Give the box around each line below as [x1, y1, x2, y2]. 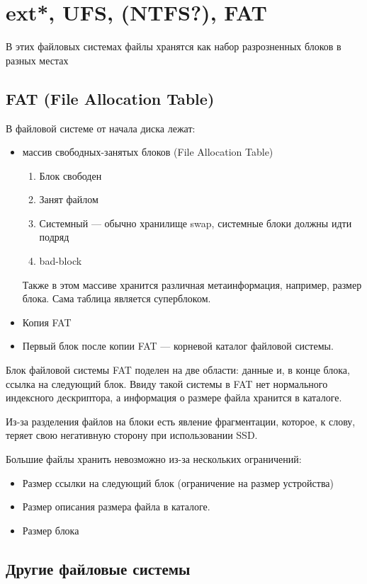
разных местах [6, 52, 69, 67]
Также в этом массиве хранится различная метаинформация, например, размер [22, 277, 362, 292]
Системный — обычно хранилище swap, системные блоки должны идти [39, 215, 352, 230]
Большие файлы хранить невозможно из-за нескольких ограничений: [6, 452, 302, 466]
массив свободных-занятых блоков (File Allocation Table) [22, 144, 273, 159]
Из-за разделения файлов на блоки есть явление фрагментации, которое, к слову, [6, 413, 356, 428]
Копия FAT [22, 314, 72, 329]
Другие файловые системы [6, 557, 191, 579]
